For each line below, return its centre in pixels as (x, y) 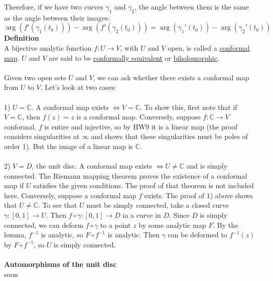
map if (14, 185)
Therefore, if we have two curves (54, 7)
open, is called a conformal (209, 47)
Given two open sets (35, 77)
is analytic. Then (133, 235)
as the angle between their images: (57, 17)
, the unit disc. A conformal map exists (92, 166)
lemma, (15, 235)
